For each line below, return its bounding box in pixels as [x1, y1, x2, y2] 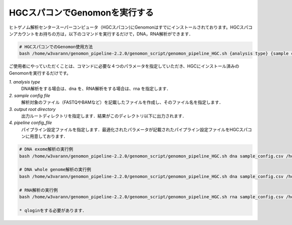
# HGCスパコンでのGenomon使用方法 [19, 44, 93, 50]
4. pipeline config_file [9, 120, 52, 126]
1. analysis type [9, 79, 40, 85]
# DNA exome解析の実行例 [19, 146, 73, 152]
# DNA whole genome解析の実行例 [19, 167, 91, 173]
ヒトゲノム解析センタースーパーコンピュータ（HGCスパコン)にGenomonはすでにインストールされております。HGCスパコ [9, 24, 253, 30]
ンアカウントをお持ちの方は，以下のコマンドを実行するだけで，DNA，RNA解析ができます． [9, 31, 193, 36]
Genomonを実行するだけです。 [9, 70, 71, 76]
